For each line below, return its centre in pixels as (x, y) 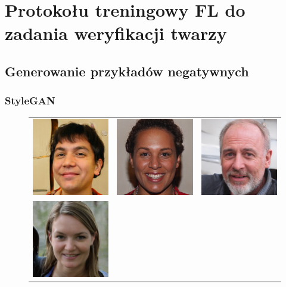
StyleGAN (30, 101)
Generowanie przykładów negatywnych (127, 71)
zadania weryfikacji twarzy (116, 33)
